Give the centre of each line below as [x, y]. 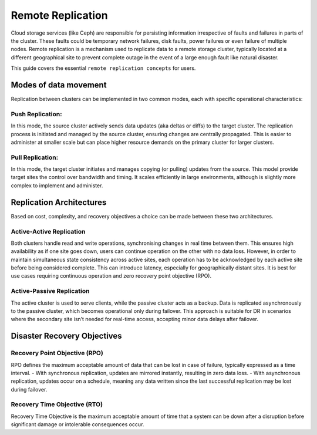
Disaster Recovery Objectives [67, 336]
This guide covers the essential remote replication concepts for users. [103, 68]
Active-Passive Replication [50, 291]
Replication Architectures [59, 202]
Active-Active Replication [48, 231]
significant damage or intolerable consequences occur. [77, 424]
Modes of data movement [59, 85]
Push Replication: [36, 114]
